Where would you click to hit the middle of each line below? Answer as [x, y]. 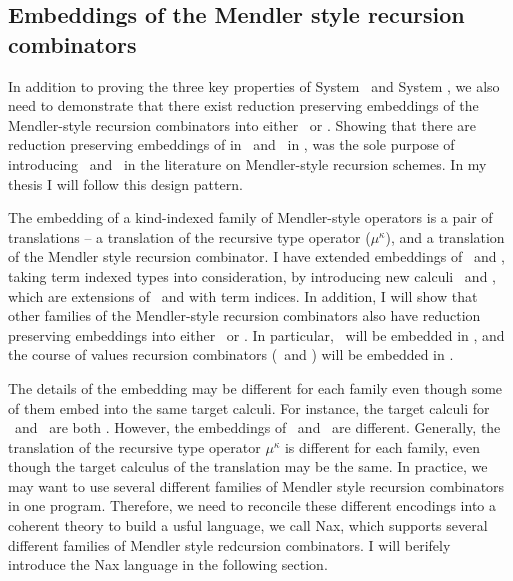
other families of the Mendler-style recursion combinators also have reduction [244, 315]
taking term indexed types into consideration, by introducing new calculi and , [252, 275]
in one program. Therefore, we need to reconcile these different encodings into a [252, 505]
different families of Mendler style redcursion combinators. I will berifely [229, 544]
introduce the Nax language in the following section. [168, 564]
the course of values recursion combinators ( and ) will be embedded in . [231, 354]
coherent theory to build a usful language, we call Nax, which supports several [248, 525]
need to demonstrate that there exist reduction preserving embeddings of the [243, 105]
